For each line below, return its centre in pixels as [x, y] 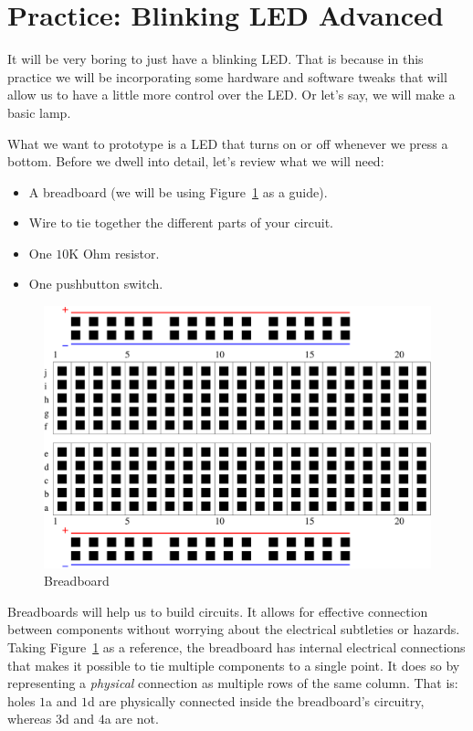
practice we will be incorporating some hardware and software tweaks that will [227, 76]
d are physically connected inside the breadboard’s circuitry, [256, 700]
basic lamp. [39, 112]
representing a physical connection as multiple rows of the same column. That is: [233, 683]
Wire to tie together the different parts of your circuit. [181, 222]
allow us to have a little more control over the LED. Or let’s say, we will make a [231, 95]
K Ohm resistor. [114, 253]
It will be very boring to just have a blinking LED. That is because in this [215, 59]
